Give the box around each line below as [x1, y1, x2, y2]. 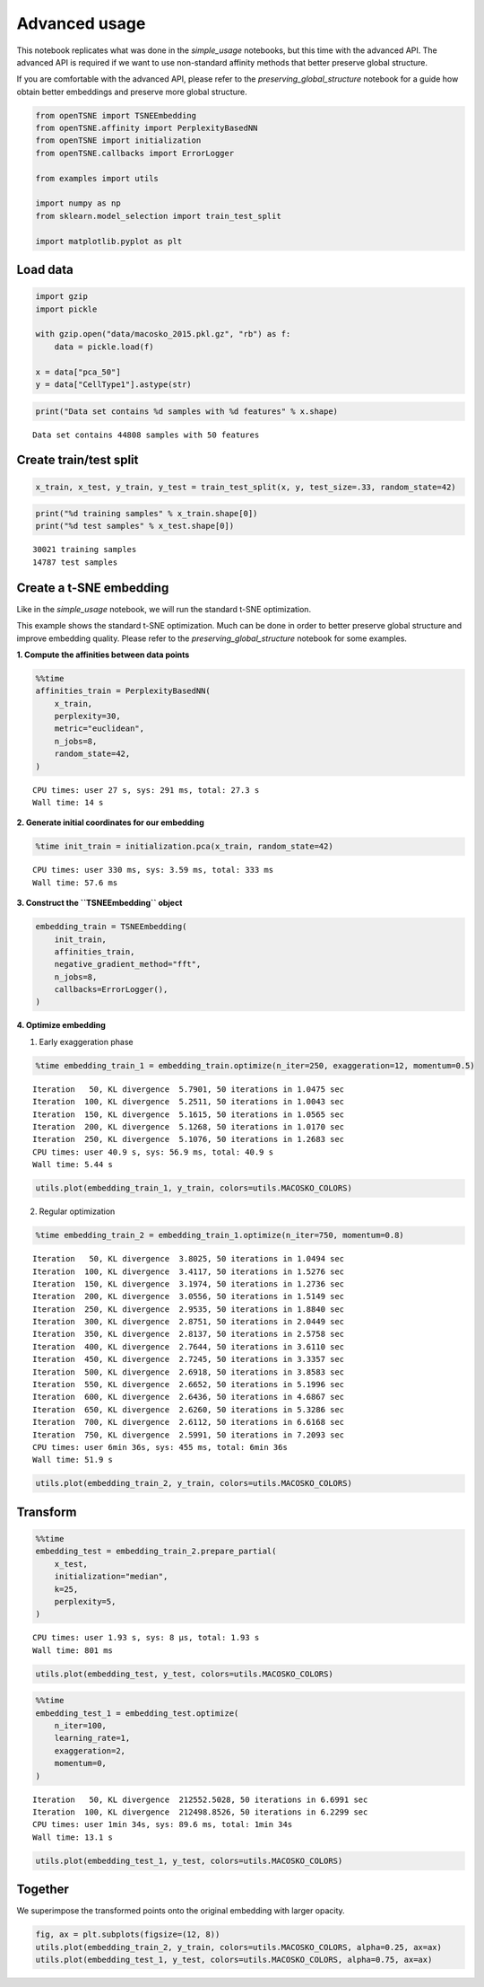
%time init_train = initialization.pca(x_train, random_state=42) [35, 841, 333, 852]
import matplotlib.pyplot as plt [35, 236, 183, 246]
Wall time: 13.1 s [32, 1832, 114, 1842]
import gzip [35, 292, 89, 302]
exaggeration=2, [54, 1745, 125, 1755]
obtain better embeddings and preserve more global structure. [16, 86, 247, 97]
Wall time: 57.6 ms [32, 877, 118, 888]
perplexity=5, [54, 1596, 117, 1606]
